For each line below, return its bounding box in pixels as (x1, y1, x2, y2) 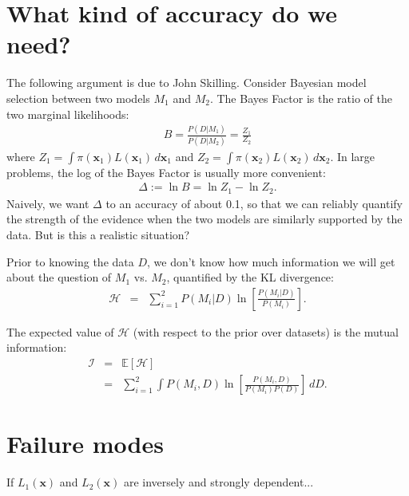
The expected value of (6, 323, 114, 340)
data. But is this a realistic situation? (6, 226, 190, 243)
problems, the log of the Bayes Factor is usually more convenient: (6, 163, 326, 180)
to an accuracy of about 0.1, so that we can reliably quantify (105, 195, 403, 211)
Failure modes (6, 427, 164, 460)
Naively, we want (6, 195, 89, 211)
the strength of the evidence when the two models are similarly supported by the (6, 211, 403, 227)
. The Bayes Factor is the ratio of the (209, 89, 392, 106)
